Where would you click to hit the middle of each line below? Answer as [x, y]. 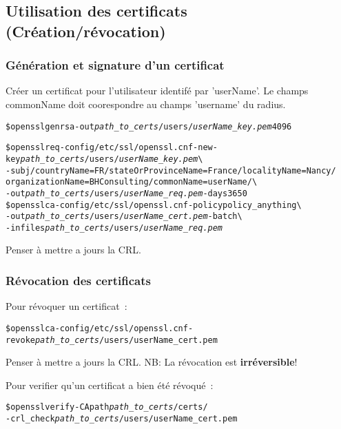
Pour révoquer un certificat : [66, 306]
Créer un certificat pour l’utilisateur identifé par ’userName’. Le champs [157, 91]
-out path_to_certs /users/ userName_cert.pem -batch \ [124, 217]
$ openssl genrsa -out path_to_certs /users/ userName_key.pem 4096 [149, 126]
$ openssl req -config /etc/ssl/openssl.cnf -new [109, 148]
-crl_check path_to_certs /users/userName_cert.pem [122, 419]
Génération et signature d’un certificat [115, 65]
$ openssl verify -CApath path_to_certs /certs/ [107, 407]
